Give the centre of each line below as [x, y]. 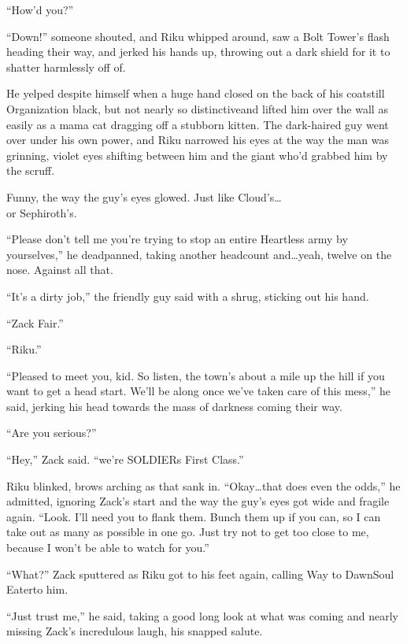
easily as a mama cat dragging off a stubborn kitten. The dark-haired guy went [198, 124]
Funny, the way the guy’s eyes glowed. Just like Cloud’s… [144, 196]
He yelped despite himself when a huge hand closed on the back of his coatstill [196, 93]
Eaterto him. [37, 589]
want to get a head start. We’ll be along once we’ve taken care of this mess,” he [198, 391]
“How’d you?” [40, 9]
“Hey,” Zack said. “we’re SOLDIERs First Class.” [125, 459]
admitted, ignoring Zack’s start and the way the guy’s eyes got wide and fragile [198, 501]
